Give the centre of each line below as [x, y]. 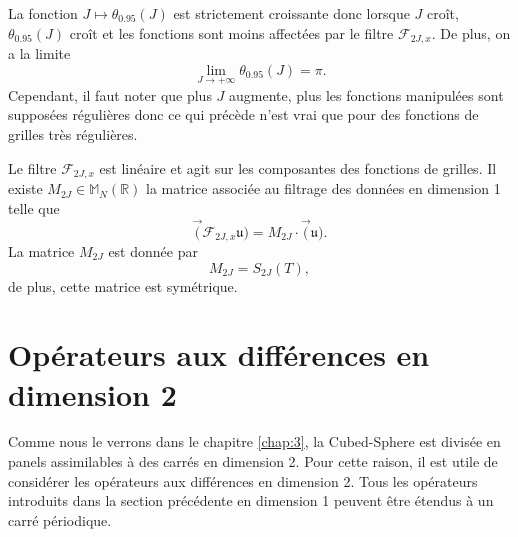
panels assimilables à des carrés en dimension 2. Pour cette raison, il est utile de [253, 461]
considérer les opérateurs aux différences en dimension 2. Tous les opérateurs [243, 480]
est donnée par [153, 250]
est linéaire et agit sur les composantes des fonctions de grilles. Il [298, 167]
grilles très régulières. [73, 134]
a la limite [39, 53]
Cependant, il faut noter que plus [110, 94]
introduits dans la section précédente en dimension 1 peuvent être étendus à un [251, 500]
